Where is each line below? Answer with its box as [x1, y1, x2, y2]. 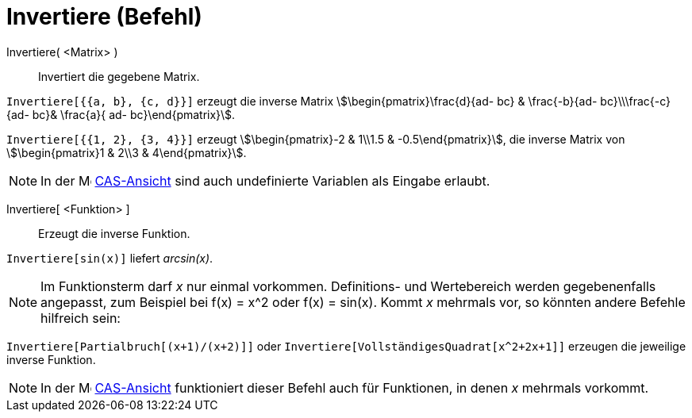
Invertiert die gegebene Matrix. [38, 69, 200, 83]
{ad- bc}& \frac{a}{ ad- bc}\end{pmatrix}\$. [6, 107, 236, 121]
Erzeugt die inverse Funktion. [38, 226, 190, 240]
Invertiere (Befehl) [6, 3, 202, 30]
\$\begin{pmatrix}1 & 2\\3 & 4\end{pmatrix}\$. [6, 145, 247, 159]
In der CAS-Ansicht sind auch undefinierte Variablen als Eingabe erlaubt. [40, 172, 490, 189]
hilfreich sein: [40, 309, 121, 326]
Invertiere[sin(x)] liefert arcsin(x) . [6, 251, 213, 265]
